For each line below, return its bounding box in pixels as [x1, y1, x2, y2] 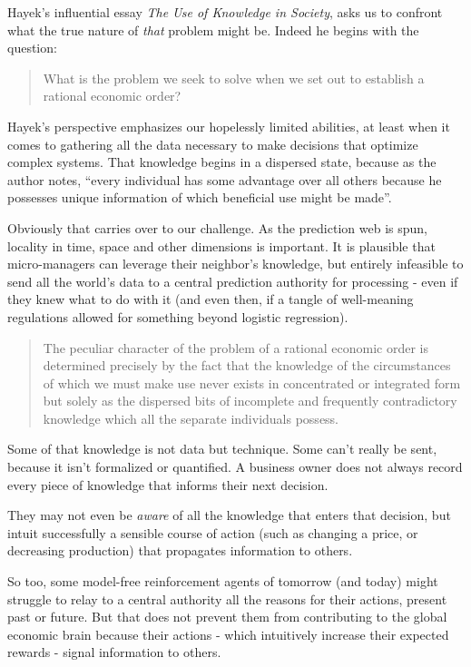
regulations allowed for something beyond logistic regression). [7, 307, 348, 326]
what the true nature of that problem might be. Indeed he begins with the [7, 20, 419, 39]
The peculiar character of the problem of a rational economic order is [43, 338, 429, 357]
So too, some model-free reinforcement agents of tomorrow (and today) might [7, 572, 438, 591]
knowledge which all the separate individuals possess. [43, 408, 339, 427]
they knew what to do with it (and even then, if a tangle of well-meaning [7, 289, 414, 309]
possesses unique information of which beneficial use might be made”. [7, 188, 392, 207]
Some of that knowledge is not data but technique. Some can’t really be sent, [7, 439, 437, 458]
